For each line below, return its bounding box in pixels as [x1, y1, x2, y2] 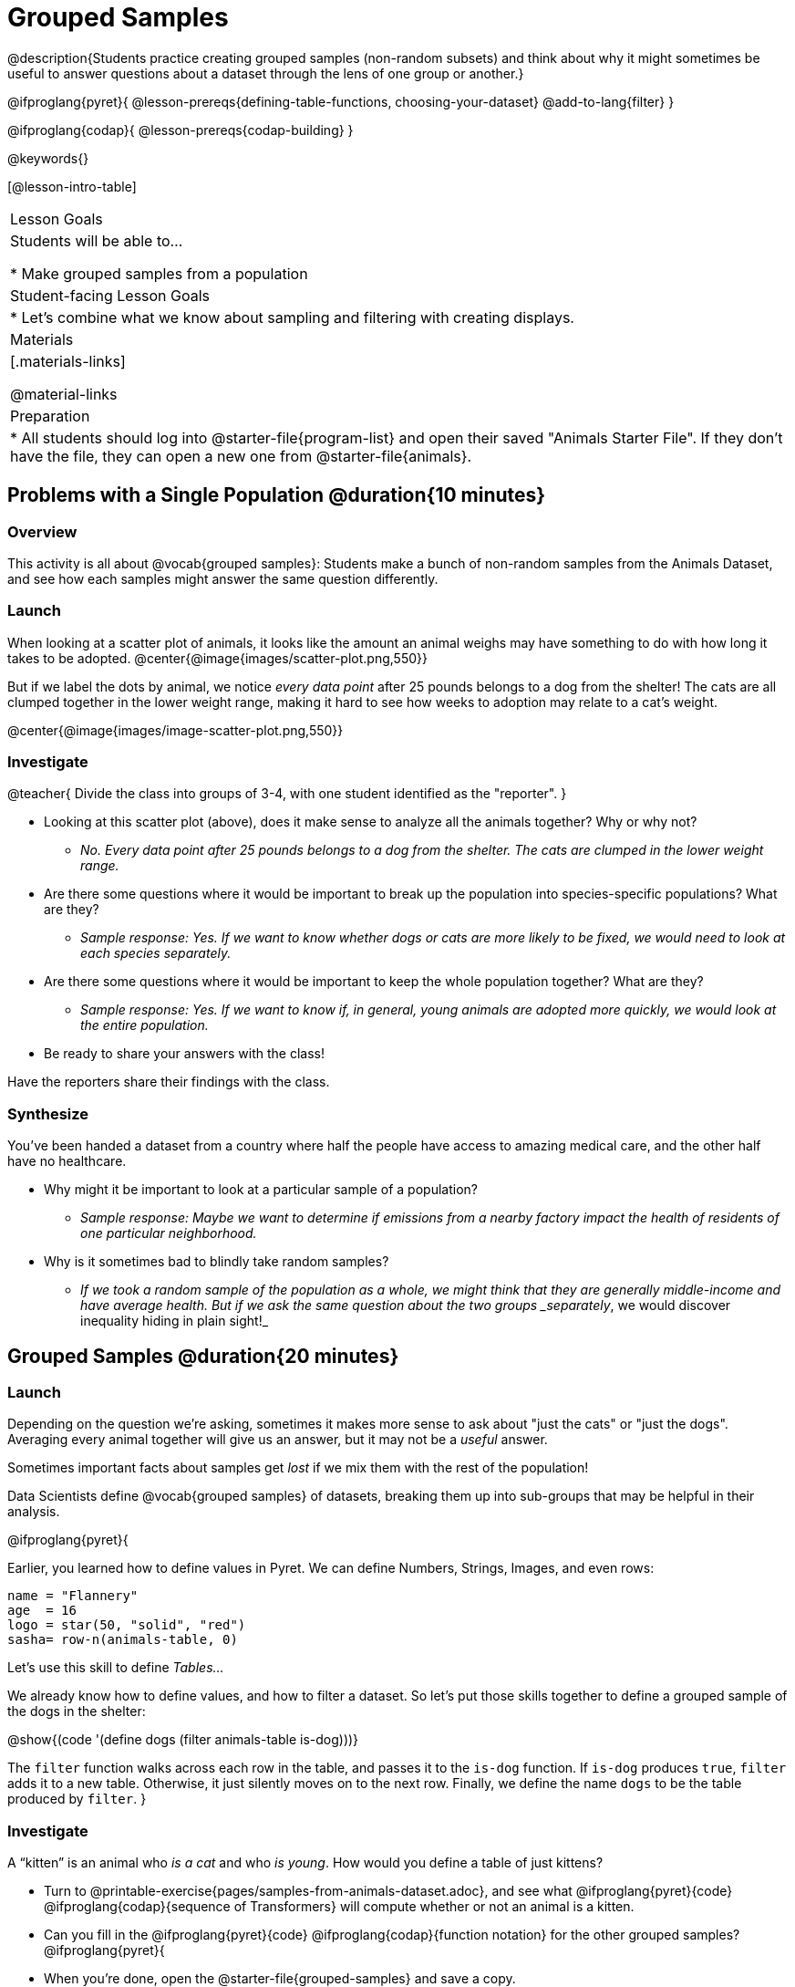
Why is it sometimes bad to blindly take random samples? [44, 1254, 389, 1270]
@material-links [10, 384, 118, 403]
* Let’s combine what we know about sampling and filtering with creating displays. [10, 307, 574, 327]
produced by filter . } [7, 1791, 147, 1807]
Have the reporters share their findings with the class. [7, 1074, 330, 1090]
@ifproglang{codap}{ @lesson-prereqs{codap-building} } [7, 121, 354, 138]
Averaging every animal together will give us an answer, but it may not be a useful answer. [7, 1431, 548, 1448]
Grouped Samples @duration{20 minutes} [7, 1344, 399, 1368]
